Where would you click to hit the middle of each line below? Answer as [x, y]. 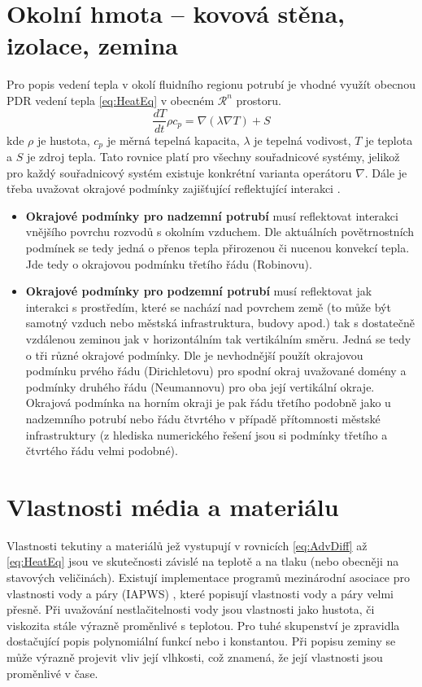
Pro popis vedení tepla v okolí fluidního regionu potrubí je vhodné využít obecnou [211, 84]
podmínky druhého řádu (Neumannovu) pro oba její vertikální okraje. [200, 386]
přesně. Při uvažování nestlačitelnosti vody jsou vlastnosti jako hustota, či [191, 609]
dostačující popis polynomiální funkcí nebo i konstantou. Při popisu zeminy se [201, 641]
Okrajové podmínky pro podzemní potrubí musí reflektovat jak [199, 291]
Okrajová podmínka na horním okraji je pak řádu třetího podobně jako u [208, 403]
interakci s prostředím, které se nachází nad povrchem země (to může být [208, 306]
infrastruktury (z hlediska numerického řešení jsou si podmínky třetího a [207, 434]
